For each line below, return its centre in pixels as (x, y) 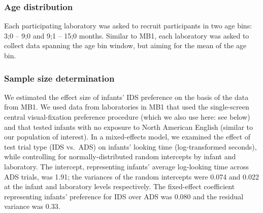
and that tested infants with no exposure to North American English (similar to (128, 127)
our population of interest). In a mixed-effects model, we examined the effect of (127, 137)
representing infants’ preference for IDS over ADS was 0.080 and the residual (124, 196)
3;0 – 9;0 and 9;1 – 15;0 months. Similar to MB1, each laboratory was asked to (127, 35)
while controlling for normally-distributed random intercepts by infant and (120, 156)
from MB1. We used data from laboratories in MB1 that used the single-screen (127, 107)
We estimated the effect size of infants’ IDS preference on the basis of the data (126, 97)
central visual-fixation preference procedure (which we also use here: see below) (127, 117)
